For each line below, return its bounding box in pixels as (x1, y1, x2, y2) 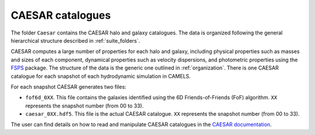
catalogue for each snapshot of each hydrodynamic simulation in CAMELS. (10, 72, 191, 79)
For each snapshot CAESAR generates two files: (10, 83, 127, 90)
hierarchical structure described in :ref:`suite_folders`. (10, 37, 140, 44)
